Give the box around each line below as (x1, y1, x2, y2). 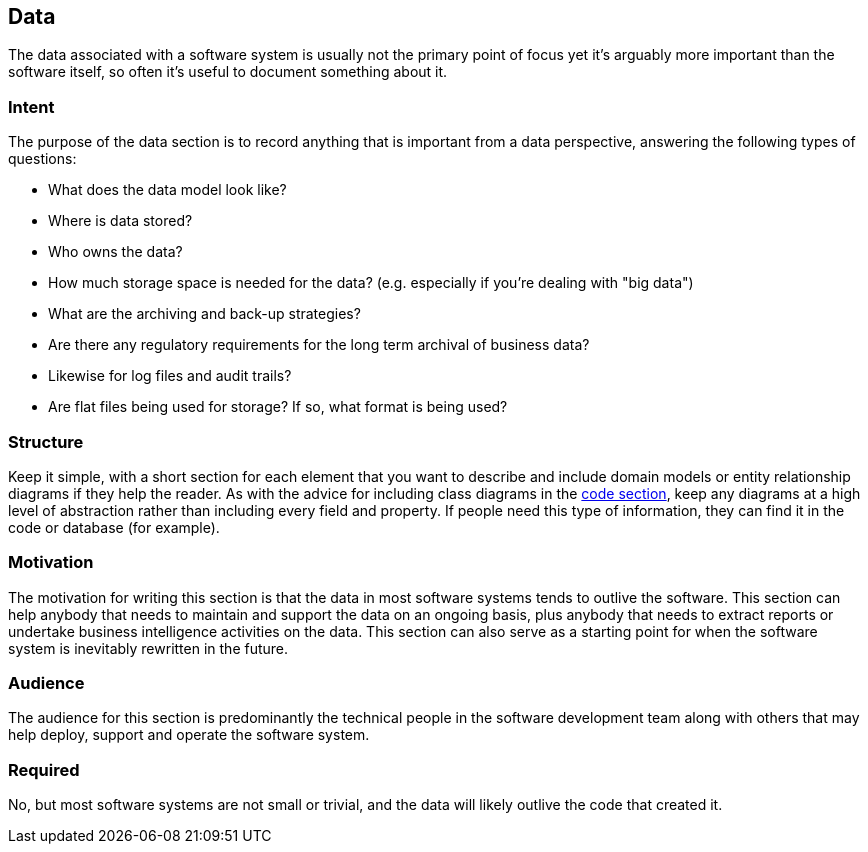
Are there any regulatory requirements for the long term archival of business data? (48, 336, 590, 354)
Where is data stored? (48, 212, 193, 230)
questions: (8, 150, 77, 168)
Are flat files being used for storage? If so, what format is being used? (48, 398, 508, 416)
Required (8, 759, 80, 780)
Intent (8, 96, 55, 117)
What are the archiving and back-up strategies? (48, 305, 361, 323)
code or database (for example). (8, 518, 220, 536)
